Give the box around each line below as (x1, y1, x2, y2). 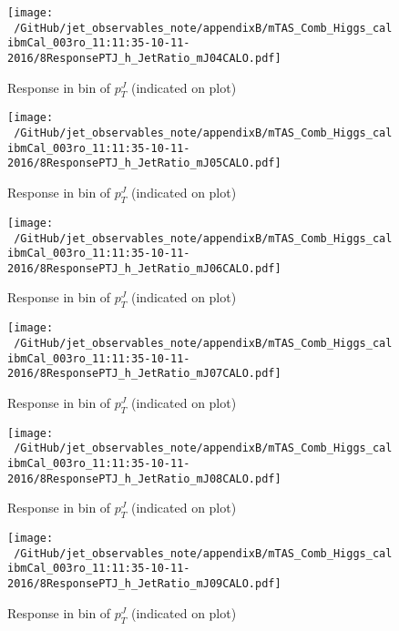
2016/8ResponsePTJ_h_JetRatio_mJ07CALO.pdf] (7, 367, 281, 381)
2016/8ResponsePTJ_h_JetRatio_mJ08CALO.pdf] (7, 472, 281, 485)
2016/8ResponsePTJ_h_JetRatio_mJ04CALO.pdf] (7, 51, 281, 65)
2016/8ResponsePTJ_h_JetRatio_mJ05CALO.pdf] (7, 157, 281, 170)
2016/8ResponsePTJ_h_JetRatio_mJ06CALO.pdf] (7, 261, 281, 275)
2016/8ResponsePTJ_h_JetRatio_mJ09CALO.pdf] (7, 577, 281, 591)
